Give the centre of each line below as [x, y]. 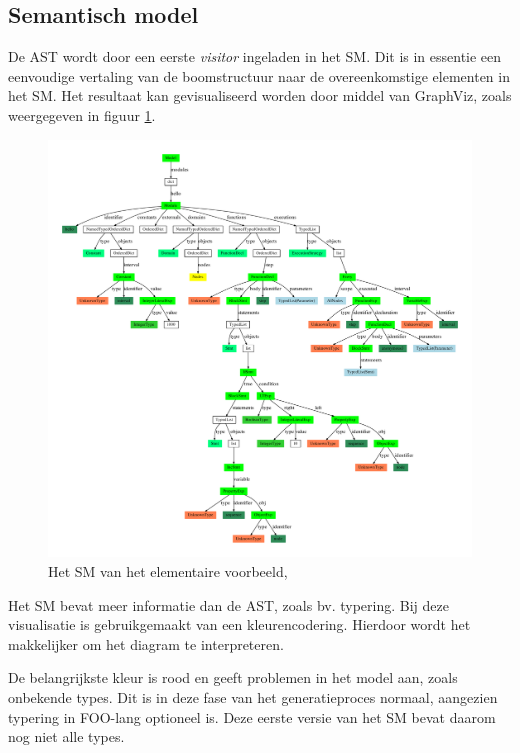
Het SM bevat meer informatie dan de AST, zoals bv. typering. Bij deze [228, 604]
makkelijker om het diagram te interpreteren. [146, 643]
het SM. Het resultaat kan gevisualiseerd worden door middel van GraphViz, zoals [260, 95]
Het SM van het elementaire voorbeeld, [168, 570]
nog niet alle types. [66, 736]
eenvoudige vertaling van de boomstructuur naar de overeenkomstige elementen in [259, 75]
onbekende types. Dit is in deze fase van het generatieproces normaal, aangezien [253, 696]
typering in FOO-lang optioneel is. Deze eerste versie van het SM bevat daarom [252, 716]
